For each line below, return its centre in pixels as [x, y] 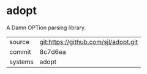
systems [21, 62]
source [19, 42]
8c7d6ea [53, 51]
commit [20, 51]
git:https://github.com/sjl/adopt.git [89, 42]
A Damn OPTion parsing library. [46, 28]
